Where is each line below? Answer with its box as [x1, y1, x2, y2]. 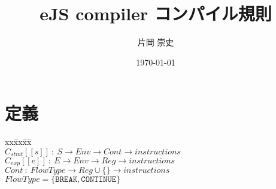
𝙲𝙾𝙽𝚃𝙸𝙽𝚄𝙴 [81, 175, 117, 184]
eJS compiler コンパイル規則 [40, 1, 272, 26]
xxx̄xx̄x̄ [5, 135, 32, 148]
